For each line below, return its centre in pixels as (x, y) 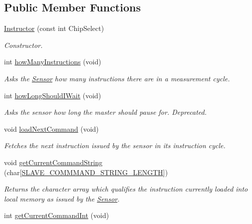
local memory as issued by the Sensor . (62, 198)
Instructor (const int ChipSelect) (54, 28)
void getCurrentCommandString (53, 162)
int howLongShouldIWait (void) (53, 95)
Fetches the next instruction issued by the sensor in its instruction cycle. (115, 145)
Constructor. (23, 45)
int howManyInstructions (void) (53, 62)
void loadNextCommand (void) (51, 128)
